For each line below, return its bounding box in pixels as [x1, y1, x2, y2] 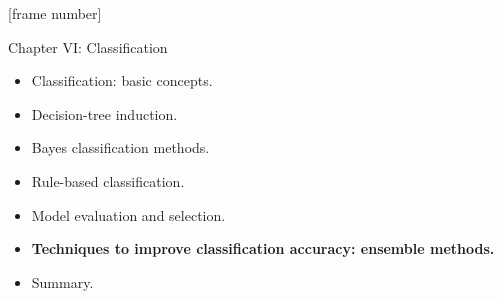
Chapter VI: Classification [8, 36, 168, 57]
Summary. [31, 271, 94, 292]
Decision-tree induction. [31, 103, 178, 124]
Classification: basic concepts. [31, 70, 213, 91]
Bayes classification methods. [31, 137, 210, 158]
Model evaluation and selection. [31, 204, 226, 225]
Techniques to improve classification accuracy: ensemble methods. [31, 238, 495, 259]
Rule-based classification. [31, 170, 185, 191]
